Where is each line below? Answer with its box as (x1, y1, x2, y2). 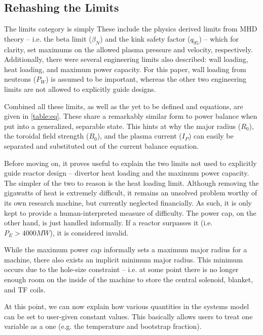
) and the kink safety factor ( (100, 33, 191, 44)
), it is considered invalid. (50, 227, 129, 238)
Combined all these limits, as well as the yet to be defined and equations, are (4, 100, 243, 111)
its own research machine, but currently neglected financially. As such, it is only (4, 197, 252, 208)
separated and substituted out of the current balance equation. (4, 140, 199, 151)
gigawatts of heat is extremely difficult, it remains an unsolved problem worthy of (4, 187, 257, 198)
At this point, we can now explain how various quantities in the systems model (4, 301, 249, 312)
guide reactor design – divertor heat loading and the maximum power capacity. (4, 167, 249, 178)
